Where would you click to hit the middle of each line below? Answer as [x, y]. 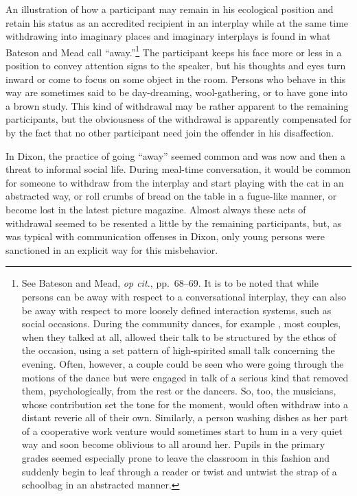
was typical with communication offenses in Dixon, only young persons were [165, 236]
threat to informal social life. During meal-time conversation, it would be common [178, 169]
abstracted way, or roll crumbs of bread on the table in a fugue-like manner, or [171, 196]
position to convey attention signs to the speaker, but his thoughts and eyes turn [176, 66]
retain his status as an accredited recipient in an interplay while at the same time [177, 22]
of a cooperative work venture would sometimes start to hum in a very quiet [182, 430]
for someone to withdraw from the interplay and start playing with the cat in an [175, 182]
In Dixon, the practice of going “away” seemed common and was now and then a [175, 155]
